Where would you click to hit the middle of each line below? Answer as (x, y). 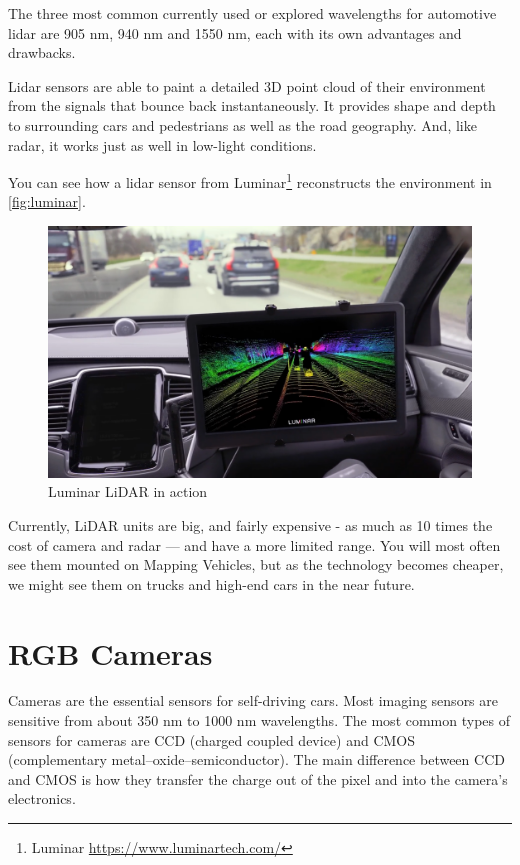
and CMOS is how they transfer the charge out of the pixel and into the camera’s (258, 778)
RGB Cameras (110, 652)
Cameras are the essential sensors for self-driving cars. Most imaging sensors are (253, 700)
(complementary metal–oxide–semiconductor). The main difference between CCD (256, 759)
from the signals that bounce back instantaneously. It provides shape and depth (252, 105)
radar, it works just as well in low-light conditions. (162, 144)
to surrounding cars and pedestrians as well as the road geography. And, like (242, 124)
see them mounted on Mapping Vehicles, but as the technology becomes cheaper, (256, 564)
